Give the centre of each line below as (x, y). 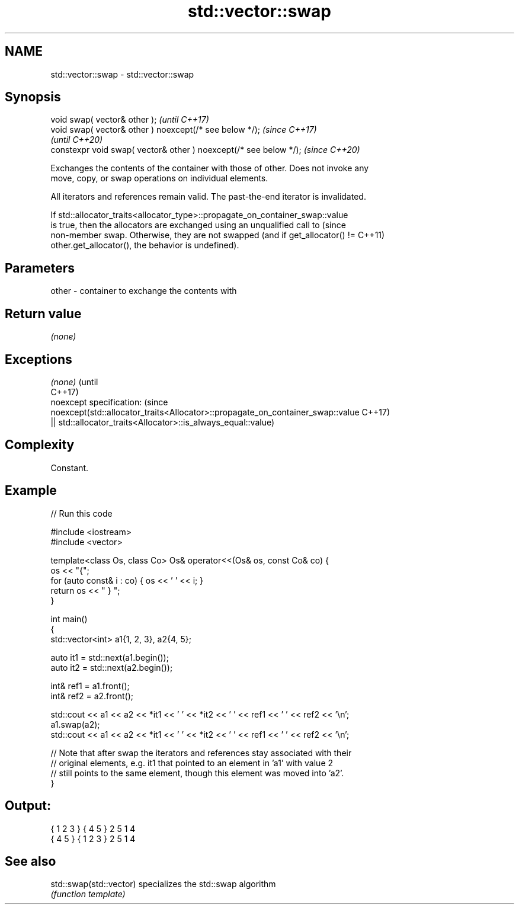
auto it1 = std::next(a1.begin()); (110, 657)
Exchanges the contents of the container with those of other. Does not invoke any (210, 168)
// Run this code (81, 513)
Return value (43, 313)
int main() (69, 619)
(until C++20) (77, 140)
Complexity (40, 445)
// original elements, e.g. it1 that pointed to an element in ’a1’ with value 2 (192, 763)
